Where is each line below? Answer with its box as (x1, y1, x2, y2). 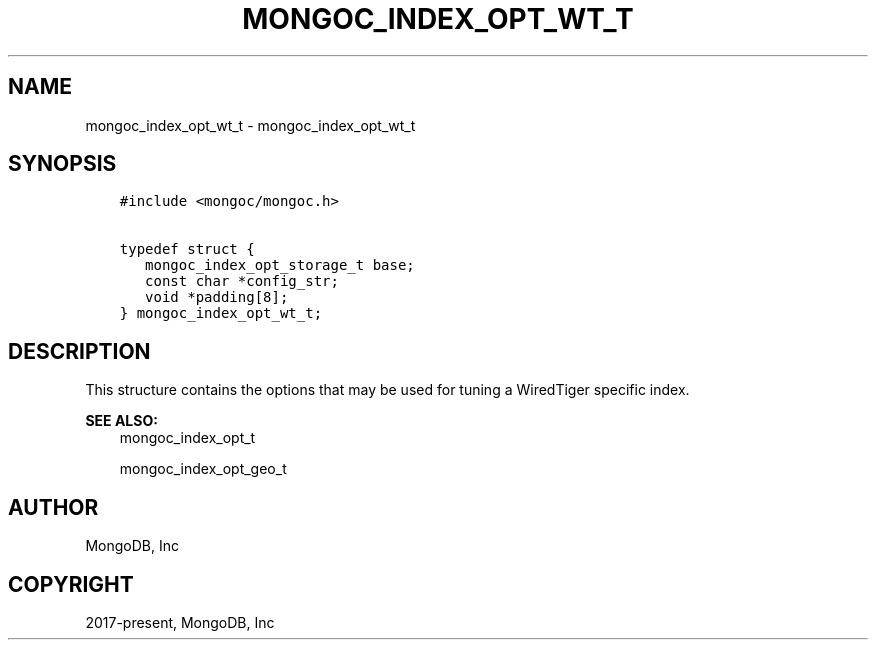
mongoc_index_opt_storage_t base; (145, 257, 415, 274)
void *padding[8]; (145, 289, 289, 306)
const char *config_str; (145, 273, 339, 290)
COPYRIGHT (8, 571, 134, 597)
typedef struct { (119, 241, 255, 258)
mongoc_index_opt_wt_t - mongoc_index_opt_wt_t (85, 116, 416, 134)
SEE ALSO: (85, 412, 158, 430)
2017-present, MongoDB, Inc (85, 613, 275, 631)
